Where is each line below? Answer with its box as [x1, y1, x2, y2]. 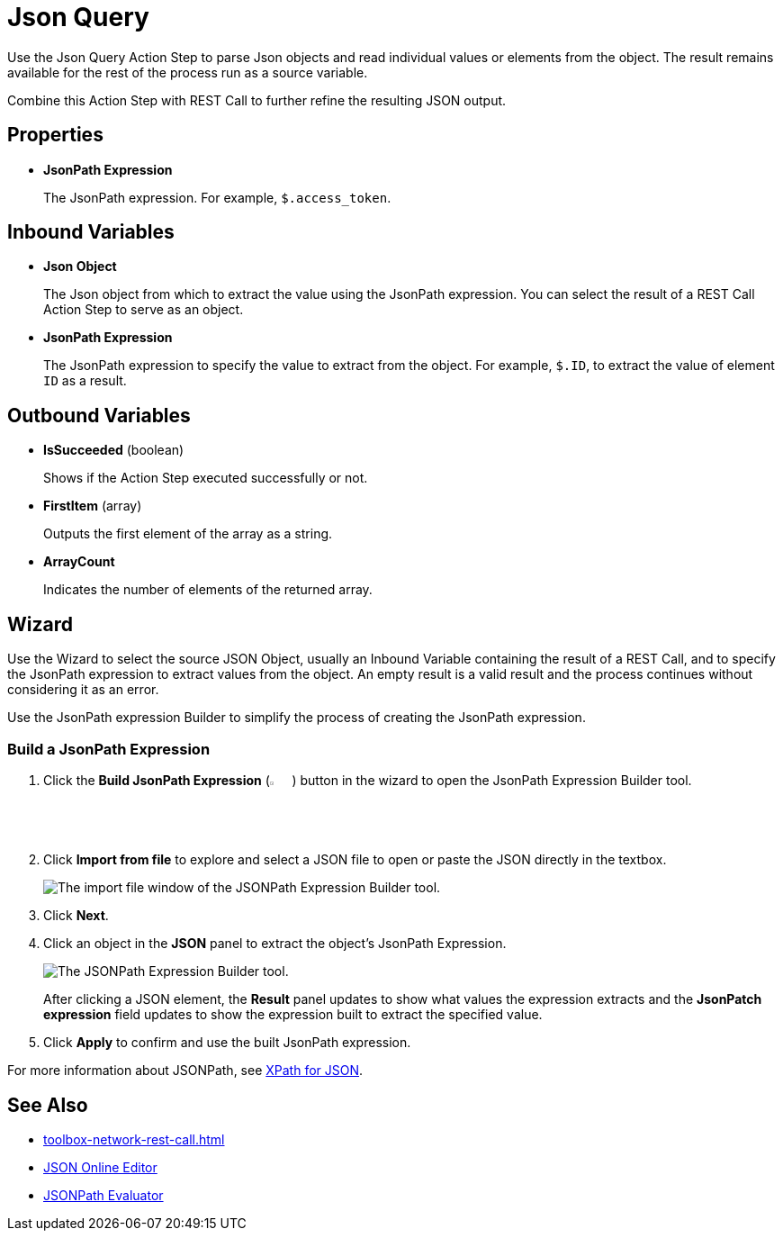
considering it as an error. [7, 682, 159, 698]
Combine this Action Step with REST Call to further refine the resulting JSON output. [7, 92, 507, 108]
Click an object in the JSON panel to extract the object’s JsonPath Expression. [43, 935, 507, 952]
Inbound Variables [7, 221, 175, 244]
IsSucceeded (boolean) [43, 442, 184, 458]
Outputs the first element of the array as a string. [43, 526, 333, 542]
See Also [7, 1093, 88, 1116]
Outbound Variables [7, 403, 191, 427]
